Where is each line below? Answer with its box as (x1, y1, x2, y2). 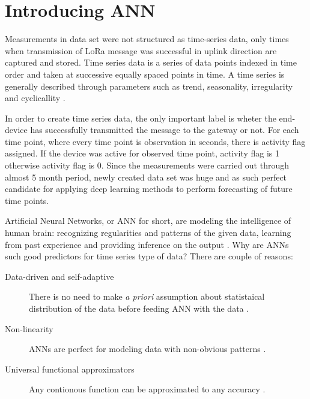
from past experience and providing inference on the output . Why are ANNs (5, 238, 289, 250)
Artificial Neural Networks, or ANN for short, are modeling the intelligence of (5, 214, 291, 227)
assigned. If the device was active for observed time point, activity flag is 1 (5, 147, 279, 159)
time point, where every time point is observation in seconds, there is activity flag (5, 135, 306, 147)
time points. (5, 194, 49, 206)
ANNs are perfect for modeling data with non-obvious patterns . (29, 342, 266, 355)
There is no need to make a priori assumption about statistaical (29, 290, 265, 303)
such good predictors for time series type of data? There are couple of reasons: (5, 250, 293, 262)
